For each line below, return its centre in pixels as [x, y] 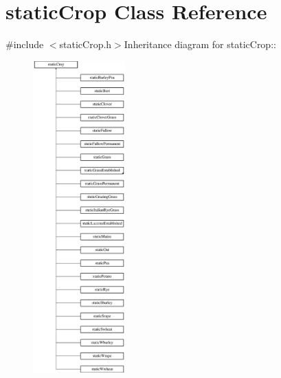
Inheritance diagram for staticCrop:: [200, 44]
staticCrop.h [86, 44]
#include [25, 44]
